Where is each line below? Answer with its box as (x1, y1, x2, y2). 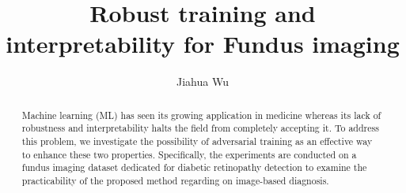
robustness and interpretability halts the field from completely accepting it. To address (21, 121, 379, 135)
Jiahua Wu (176, 73, 229, 90)
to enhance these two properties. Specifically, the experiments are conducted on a (21, 147, 357, 161)
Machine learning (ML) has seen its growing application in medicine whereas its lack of (21, 108, 381, 121)
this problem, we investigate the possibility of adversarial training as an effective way (21, 135, 373, 148)
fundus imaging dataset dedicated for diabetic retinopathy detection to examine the (21, 161, 367, 174)
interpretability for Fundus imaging (6, 28, 400, 60)
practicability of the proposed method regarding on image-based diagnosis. (21, 173, 329, 187)
